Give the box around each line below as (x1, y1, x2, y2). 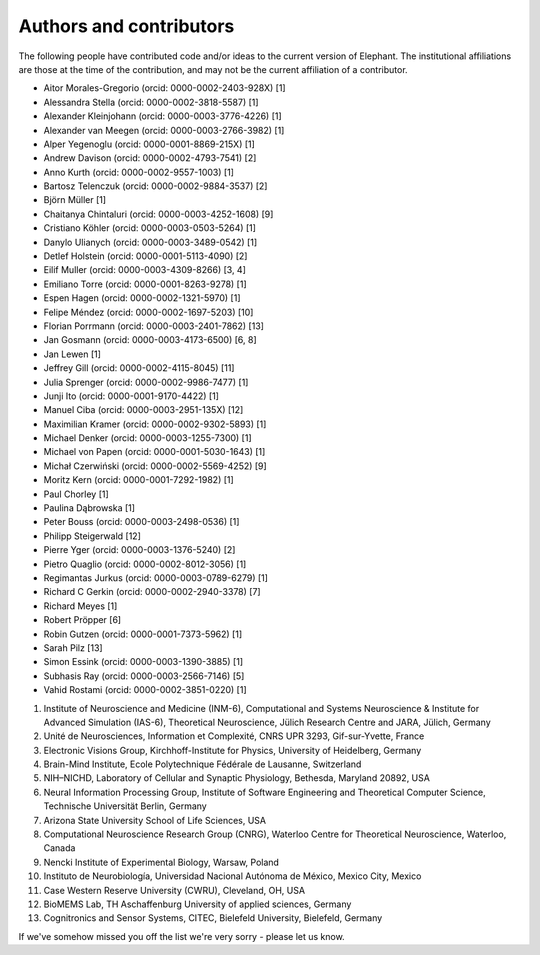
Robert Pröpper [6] (43, 614, 122, 626)
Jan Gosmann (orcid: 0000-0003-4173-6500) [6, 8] (43, 334, 257, 346)
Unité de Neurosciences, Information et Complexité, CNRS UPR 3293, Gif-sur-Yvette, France (43, 730, 425, 742)
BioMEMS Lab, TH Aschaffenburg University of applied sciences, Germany (43, 898, 352, 910)
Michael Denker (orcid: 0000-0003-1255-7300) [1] (43, 432, 252, 444)
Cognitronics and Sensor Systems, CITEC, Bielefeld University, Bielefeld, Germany (43, 912, 383, 924)
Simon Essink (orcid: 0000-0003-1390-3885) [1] (43, 656, 244, 668)
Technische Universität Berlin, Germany (43, 800, 207, 812)
